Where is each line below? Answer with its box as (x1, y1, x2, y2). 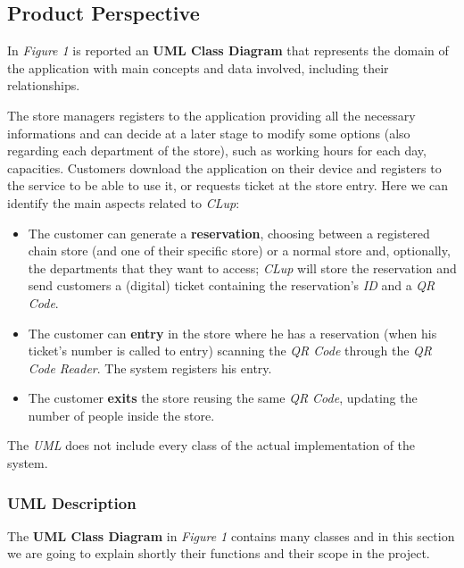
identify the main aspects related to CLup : (7, 193, 240, 212)
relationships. (7, 76, 80, 95)
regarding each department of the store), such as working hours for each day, (7, 141, 427, 160)
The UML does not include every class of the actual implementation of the (7, 436, 416, 455)
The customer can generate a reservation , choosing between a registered (28, 223, 430, 242)
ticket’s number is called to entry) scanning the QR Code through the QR (28, 341, 432, 360)
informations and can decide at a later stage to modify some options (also (7, 123, 410, 142)
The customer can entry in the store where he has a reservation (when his (28, 323, 437, 342)
